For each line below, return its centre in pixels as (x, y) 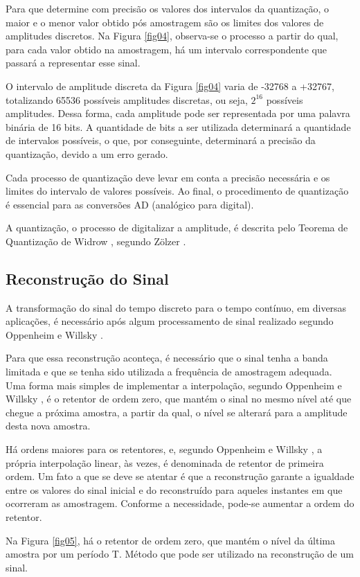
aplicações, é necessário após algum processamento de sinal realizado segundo (170, 321)
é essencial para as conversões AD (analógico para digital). (130, 204)
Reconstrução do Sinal (87, 278)
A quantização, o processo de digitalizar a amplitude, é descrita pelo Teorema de (177, 228)
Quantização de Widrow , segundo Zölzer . (96, 241)
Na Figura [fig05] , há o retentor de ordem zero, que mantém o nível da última (171, 540)
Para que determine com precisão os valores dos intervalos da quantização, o (167, 8)
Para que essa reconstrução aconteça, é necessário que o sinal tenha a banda (167, 358)
